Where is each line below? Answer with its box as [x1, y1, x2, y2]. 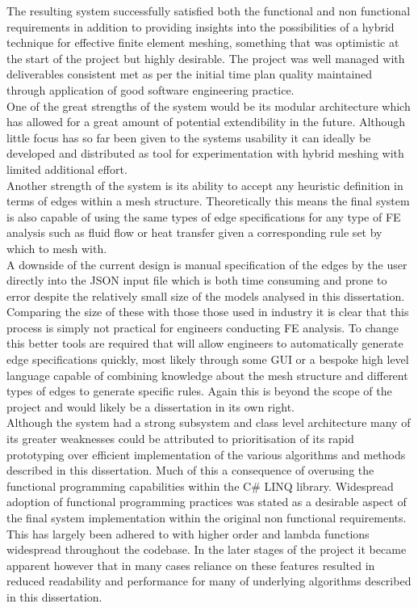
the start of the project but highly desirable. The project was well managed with [6, 49, 405, 66]
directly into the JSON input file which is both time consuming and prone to [6, 272, 387, 289]
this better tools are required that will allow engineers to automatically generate [6, 335, 403, 352]
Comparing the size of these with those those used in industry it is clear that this [6, 303, 409, 320]
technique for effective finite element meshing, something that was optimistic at [6, 34, 399, 51]
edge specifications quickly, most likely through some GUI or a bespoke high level [6, 351, 409, 368]
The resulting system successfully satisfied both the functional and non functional [6, 2, 411, 19]
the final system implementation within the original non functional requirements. [6, 509, 407, 526]
